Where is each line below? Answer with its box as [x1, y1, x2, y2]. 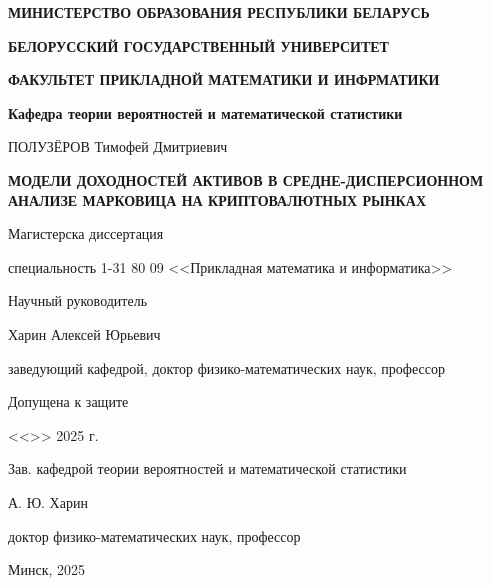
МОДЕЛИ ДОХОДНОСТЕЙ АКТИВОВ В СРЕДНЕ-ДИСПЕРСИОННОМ [8, 169, 484, 190]
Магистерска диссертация [8, 223, 164, 244]
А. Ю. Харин [8, 491, 88, 512]
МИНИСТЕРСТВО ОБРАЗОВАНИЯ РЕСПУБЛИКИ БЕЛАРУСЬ [8, 2, 430, 22]
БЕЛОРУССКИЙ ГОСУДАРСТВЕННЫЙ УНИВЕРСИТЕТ [8, 35, 389, 56]
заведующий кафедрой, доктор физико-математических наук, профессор [8, 357, 445, 378]
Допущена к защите [8, 391, 129, 412]
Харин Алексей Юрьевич [8, 323, 161, 344]
